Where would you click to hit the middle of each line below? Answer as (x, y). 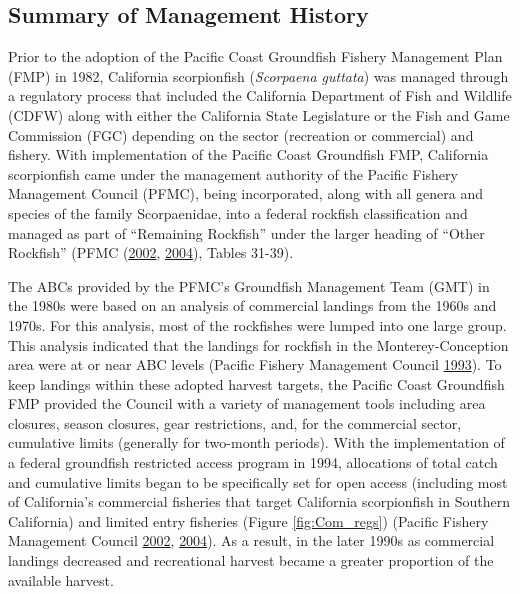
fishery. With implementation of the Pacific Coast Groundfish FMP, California (248, 154)
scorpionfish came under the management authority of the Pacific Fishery (233, 173)
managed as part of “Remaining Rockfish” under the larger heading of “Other (246, 232)
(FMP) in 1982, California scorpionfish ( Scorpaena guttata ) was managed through (258, 75)
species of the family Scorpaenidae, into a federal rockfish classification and (238, 212)
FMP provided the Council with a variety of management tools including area (247, 403)
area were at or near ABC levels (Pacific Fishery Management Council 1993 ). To (255, 364)
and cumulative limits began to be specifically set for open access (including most (258, 481)
